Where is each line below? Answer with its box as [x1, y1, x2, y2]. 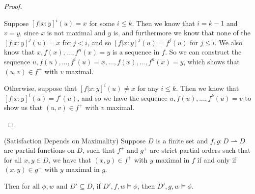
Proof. [4, 1, 22, 11]
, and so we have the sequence [77, 92, 168, 103]
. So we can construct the [165, 47, 242, 57]
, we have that [48, 154, 91, 165]
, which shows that [183, 56, 240, 66]
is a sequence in [112, 47, 160, 57]
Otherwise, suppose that [4, 83, 77, 93]
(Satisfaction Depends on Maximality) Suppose [4, 135, 146, 145]
